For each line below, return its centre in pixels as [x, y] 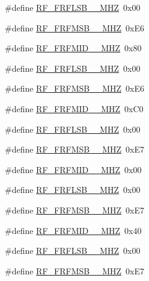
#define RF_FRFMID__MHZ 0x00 [73, 169]
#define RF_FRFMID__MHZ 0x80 [73, 48]
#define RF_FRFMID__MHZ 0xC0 [74, 108]
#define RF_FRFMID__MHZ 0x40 [73, 230]
